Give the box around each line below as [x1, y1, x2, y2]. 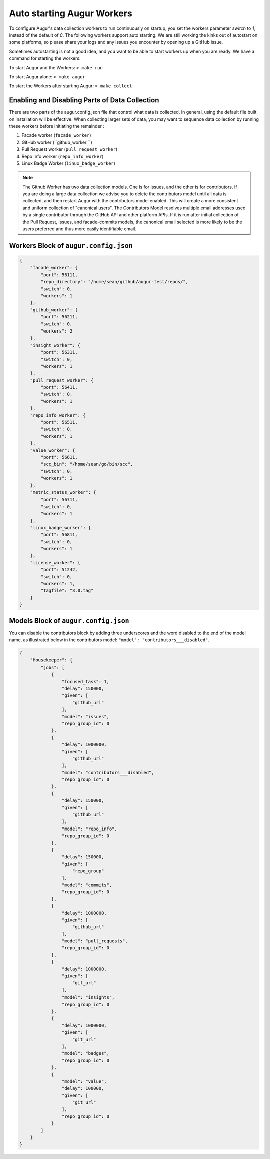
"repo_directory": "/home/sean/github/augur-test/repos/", [40, 279, 189, 285]
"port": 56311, [40, 349, 78, 355]
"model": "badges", [61, 1051, 110, 1056]
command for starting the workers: [9, 55, 81, 61]
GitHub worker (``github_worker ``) [21, 139, 92, 145]
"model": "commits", [61, 882, 112, 888]
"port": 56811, [40, 532, 78, 538]
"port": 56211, [40, 314, 78, 320]
